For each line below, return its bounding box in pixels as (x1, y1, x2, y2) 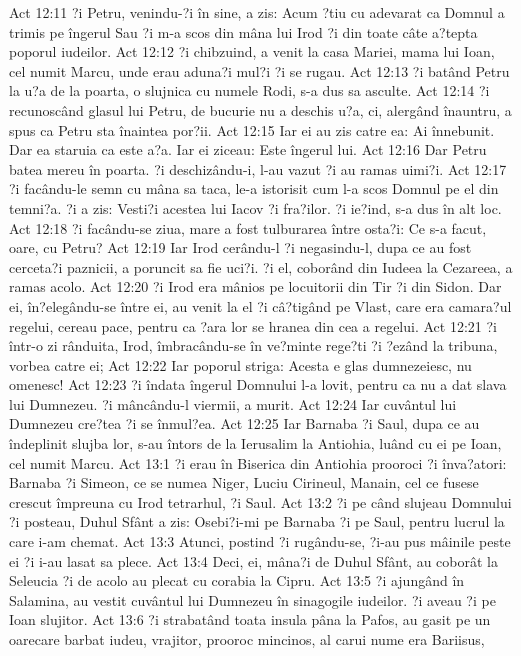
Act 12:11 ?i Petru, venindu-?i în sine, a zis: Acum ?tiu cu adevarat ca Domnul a (9, 2, 505, 22)
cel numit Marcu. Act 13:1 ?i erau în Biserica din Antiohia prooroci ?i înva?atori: (9, 452, 507, 473)
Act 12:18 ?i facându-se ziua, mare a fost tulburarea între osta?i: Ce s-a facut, (9, 217, 487, 238)
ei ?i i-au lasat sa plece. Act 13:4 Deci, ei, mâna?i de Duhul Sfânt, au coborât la (9, 550, 498, 571)
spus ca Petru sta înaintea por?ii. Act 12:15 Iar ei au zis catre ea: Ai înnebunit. (9, 119, 495, 140)
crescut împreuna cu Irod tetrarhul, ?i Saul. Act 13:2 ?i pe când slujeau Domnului (9, 491, 512, 512)
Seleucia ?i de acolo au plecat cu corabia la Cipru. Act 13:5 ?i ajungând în (9, 570, 465, 591)
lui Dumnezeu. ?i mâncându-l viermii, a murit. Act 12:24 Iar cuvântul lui (9, 393, 457, 414)
